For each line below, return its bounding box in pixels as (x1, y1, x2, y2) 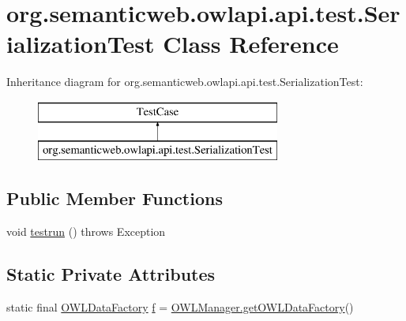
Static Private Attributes (6, 262, 216, 286)
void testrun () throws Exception (6, 223, 166, 240)
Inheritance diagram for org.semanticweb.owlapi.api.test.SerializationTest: (6, 73, 363, 90)
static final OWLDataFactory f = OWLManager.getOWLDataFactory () (6, 299, 354, 315)
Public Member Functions (6, 186, 223, 211)
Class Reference (163, 28, 339, 60)
